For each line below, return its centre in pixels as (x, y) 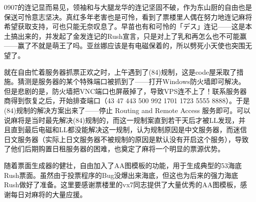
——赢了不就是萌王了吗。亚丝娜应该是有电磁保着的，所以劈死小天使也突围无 (128, 45)
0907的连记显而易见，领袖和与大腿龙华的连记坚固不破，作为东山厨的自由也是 (128, 7)
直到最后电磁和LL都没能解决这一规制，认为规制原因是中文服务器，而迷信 (129, 130)
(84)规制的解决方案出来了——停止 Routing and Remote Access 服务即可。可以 (127, 110)
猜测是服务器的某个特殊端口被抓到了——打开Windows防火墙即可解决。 (131, 81)
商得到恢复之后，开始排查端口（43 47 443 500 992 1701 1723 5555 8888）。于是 (127, 101)
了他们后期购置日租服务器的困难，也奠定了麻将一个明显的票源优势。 (114, 149)
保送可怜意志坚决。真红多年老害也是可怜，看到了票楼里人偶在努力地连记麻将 (128, 16)
